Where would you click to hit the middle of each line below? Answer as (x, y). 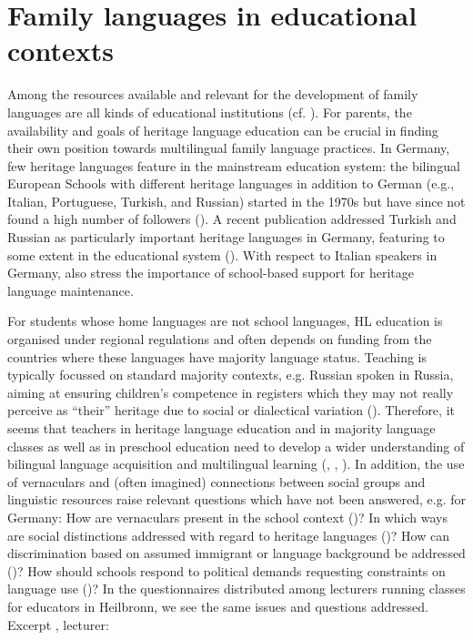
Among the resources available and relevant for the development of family (213, 94)
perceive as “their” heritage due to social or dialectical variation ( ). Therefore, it (231, 410)
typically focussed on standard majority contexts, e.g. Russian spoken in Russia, (231, 375)
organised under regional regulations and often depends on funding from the (220, 339)
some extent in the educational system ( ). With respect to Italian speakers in (222, 254)
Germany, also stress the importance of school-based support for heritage (211, 273)
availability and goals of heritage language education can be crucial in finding (223, 130)
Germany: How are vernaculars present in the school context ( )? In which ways (227, 517)
